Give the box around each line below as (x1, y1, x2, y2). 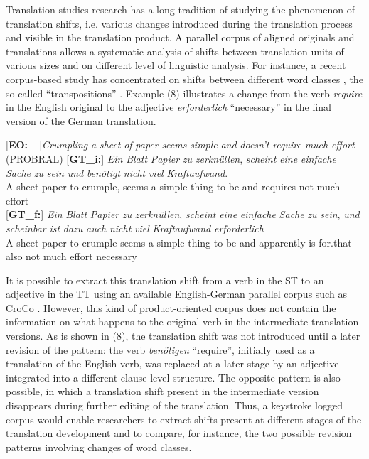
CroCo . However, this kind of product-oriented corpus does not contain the (6, 300, 336, 315)
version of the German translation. (6, 113, 156, 128)
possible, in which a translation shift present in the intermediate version (6, 384, 319, 399)
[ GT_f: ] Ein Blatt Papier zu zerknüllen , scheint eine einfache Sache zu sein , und (6, 207, 360, 222)
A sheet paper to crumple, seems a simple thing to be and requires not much (6, 179, 341, 194)
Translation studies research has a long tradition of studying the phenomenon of (6, 2, 355, 16)
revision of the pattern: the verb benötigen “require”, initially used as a (6, 342, 315, 357)
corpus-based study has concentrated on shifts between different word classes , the (6, 71, 363, 86)
